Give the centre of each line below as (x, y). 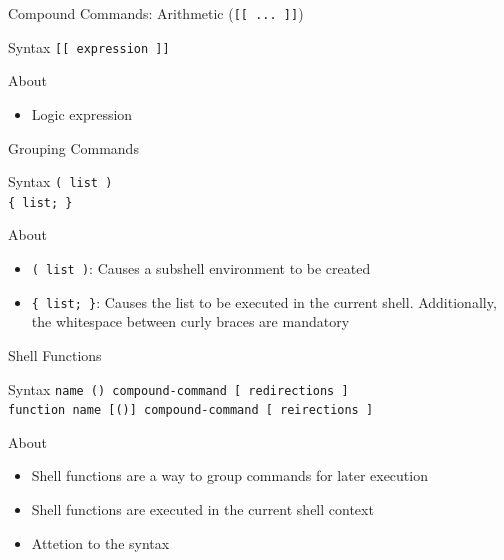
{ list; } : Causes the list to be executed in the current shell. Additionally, (264, 301)
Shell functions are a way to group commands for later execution (229, 475)
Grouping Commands (73, 147)
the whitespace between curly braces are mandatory (190, 321)
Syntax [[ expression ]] (89, 46)
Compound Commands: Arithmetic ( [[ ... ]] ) (156, 13)
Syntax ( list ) (60, 181)
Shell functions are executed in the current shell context (202, 509)
